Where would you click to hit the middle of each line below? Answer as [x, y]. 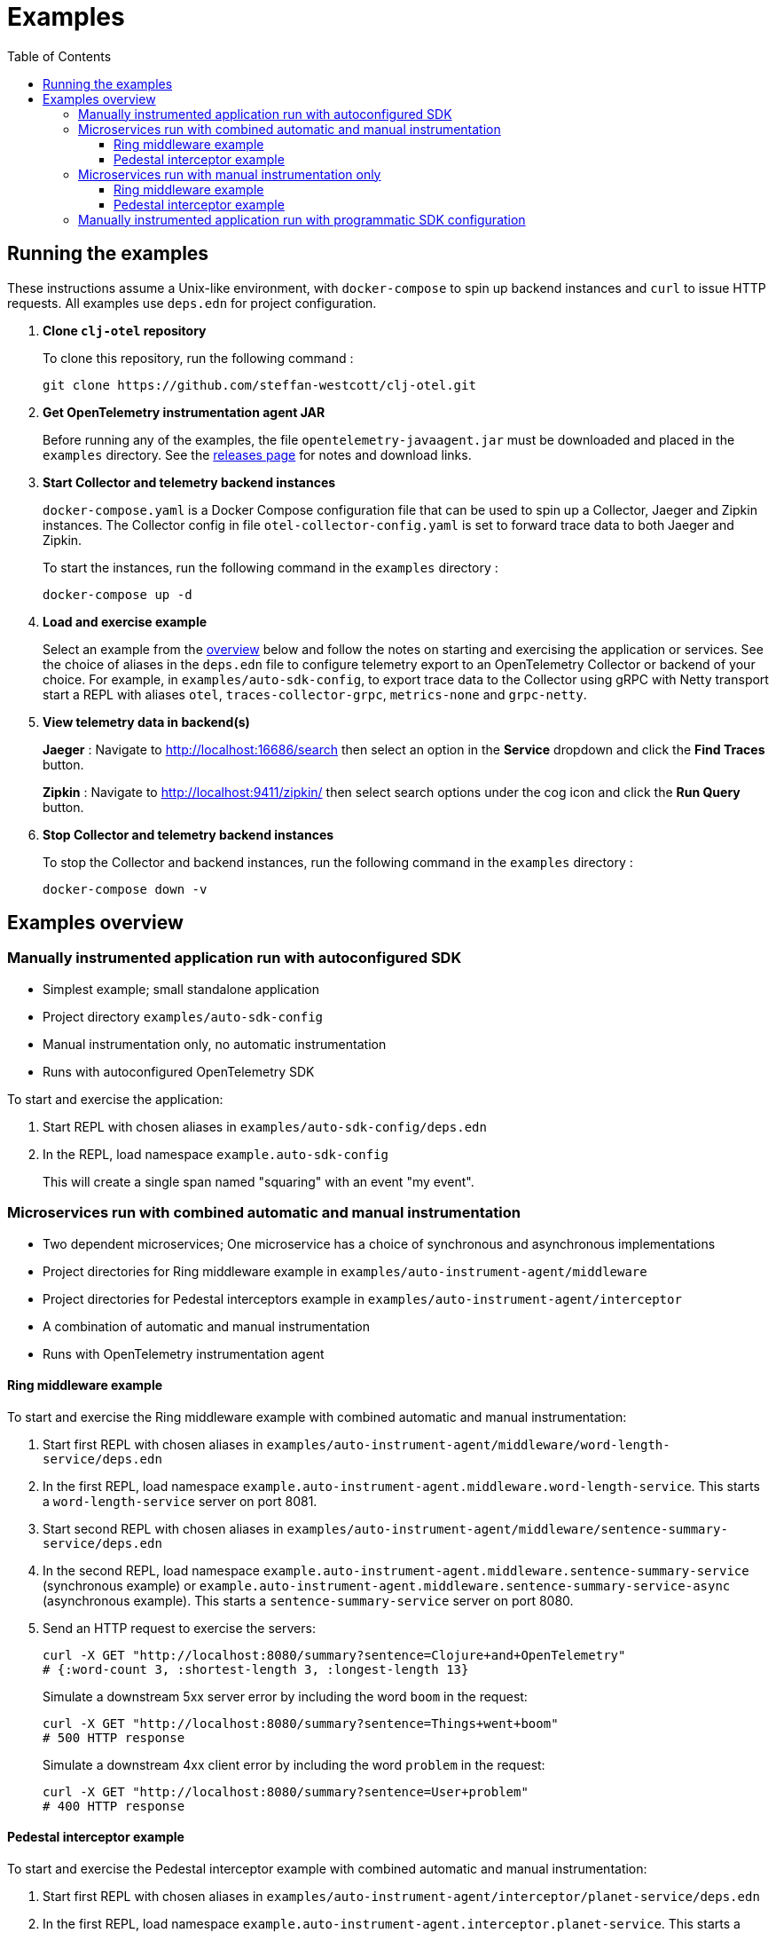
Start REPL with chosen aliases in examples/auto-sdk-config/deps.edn [265, 1126]
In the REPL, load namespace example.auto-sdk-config [216, 1154]
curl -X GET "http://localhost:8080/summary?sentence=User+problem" [286, 1791]
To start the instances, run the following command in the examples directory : [270, 567]
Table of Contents [59, 56]
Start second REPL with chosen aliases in [163, 1528]
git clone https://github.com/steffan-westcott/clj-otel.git [259, 385]
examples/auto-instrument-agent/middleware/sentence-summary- [507, 1529]
